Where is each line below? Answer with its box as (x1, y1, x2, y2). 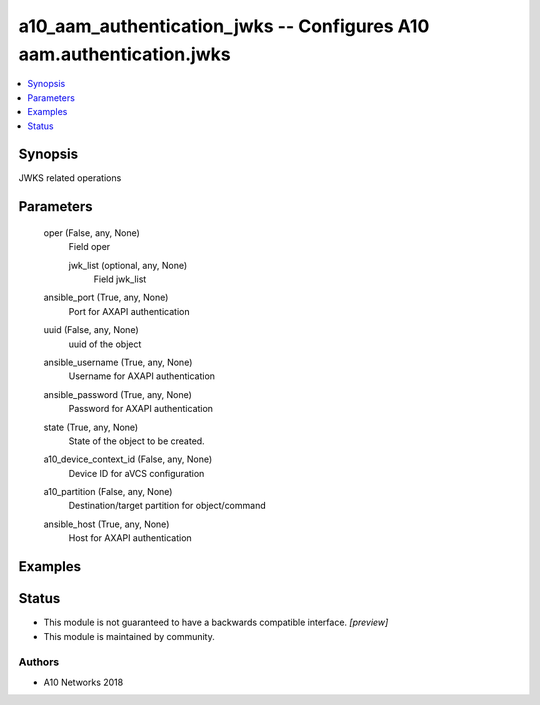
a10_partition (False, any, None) (43, 486, 173, 498)
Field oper (68, 241, 111, 253)
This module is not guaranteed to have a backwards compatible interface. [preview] (43, 616, 389, 629)
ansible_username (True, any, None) (43, 356, 193, 368)
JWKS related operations (18, 172, 122, 184)
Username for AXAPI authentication (68, 370, 215, 382)
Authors (18, 655, 60, 669)
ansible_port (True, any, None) (43, 291, 169, 304)
